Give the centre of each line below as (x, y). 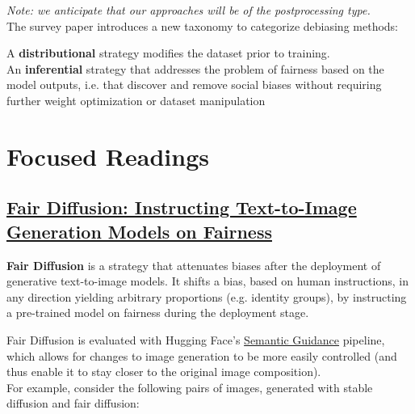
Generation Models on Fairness (139, 231)
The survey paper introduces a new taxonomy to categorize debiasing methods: (202, 25)
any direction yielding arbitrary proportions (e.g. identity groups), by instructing (207, 296)
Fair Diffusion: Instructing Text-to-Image (182, 207)
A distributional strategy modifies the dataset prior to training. (168, 53)
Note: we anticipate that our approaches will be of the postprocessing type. (189, 10)
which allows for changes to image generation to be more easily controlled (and (202, 355)
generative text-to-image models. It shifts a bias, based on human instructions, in (207, 281)
